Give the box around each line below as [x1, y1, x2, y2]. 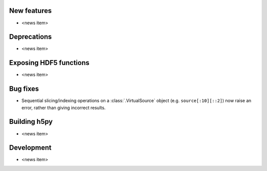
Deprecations [9, 33, 52, 41]
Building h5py [9, 117, 53, 126]
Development [9, 144, 52, 152]
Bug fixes [9, 85, 39, 93]
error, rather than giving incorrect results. [21, 105, 106, 111]
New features [9, 6, 52, 15]
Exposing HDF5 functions [9, 58, 89, 67]
